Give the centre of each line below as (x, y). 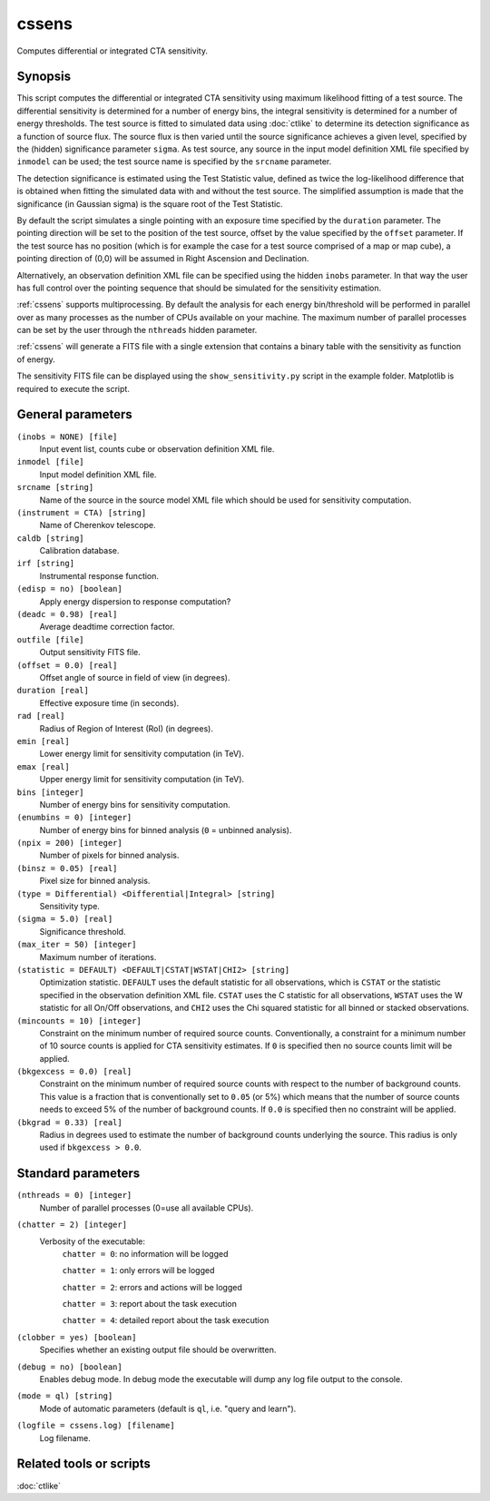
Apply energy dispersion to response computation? (135, 601)
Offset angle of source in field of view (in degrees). (135, 677)
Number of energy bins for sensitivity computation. (135, 804)
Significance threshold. (83, 931)
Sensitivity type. (69, 907)
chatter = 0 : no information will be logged (145, 1253)
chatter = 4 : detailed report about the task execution (166, 1320)
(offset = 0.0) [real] (67, 665)
